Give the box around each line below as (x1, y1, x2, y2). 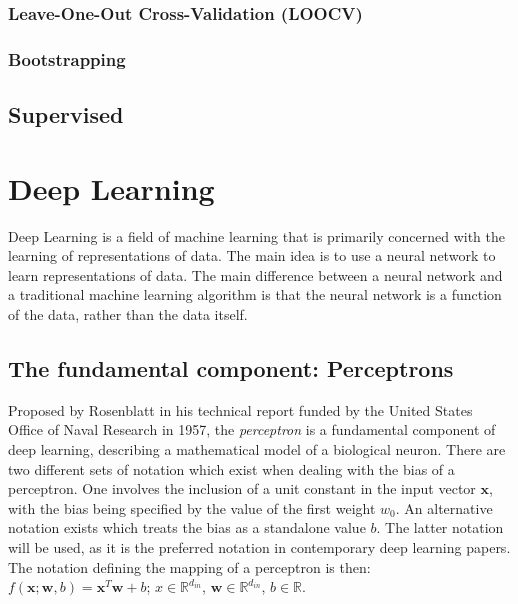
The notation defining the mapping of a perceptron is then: (8, 556, 371, 577)
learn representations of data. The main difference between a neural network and (8, 264, 503, 285)
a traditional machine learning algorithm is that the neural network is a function (8, 284, 502, 305)
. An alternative (395, 497, 493, 518)
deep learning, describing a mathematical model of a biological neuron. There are (8, 438, 506, 459)
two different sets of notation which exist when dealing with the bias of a (8, 458, 455, 479)
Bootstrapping (8, 46, 126, 71)
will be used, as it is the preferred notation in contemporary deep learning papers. (8, 536, 511, 557)
